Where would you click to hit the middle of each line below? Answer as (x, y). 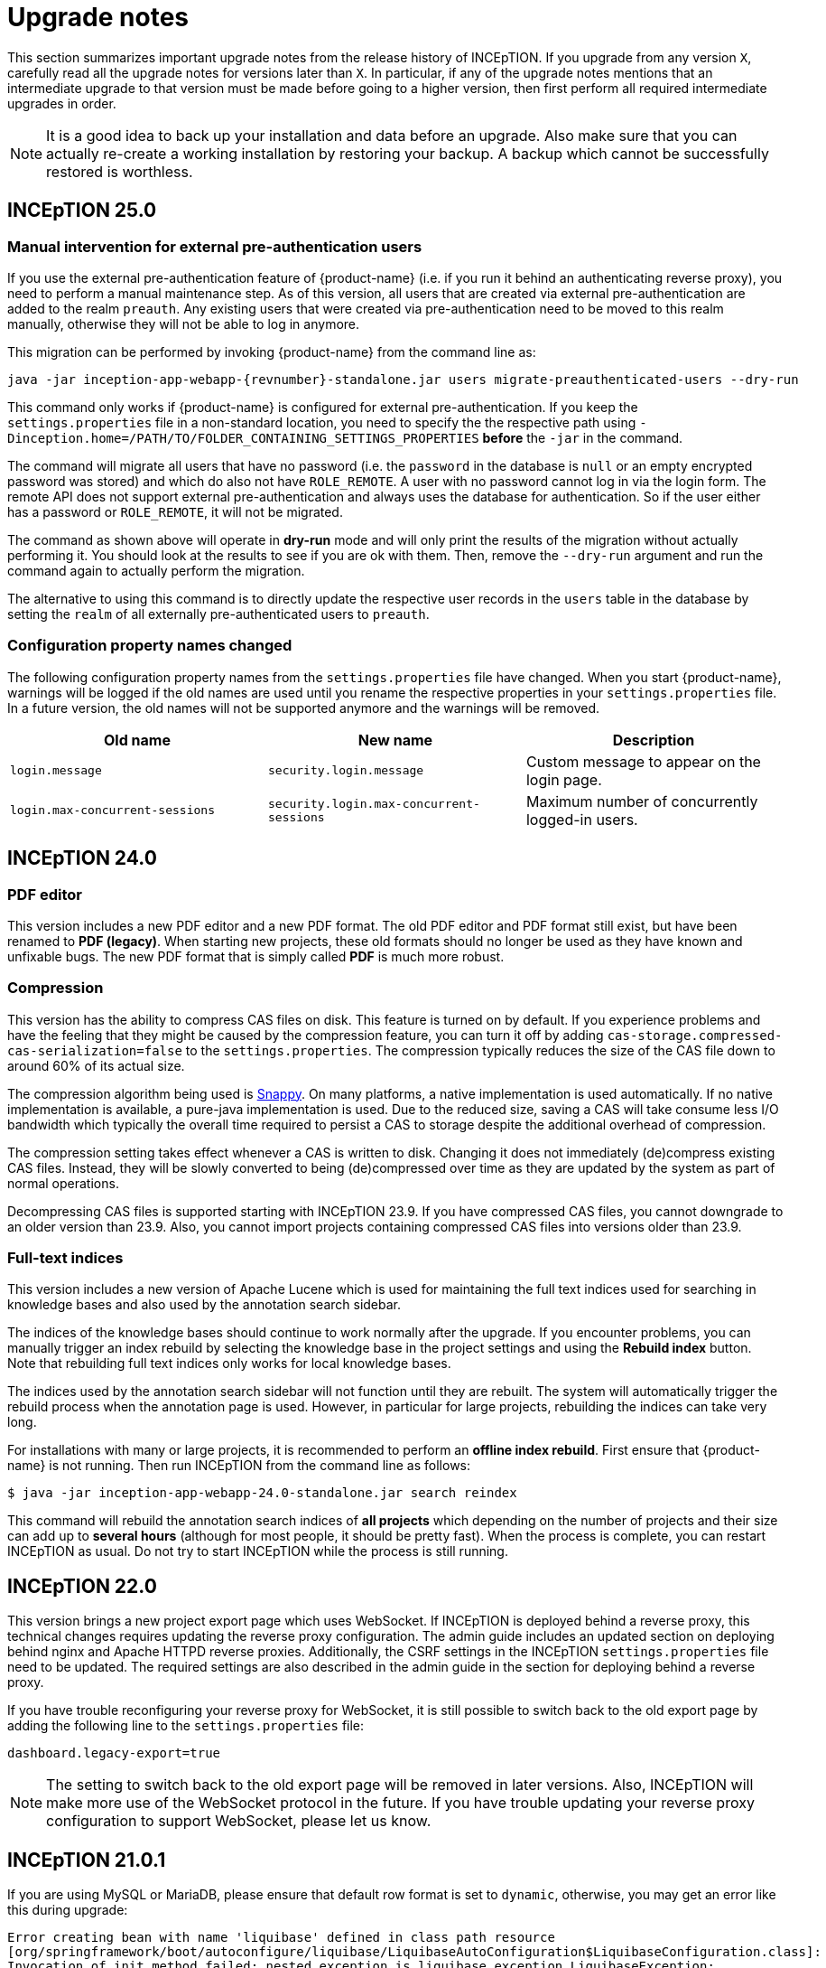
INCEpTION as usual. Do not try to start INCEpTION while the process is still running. (258, 1551)
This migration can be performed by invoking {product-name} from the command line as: (272, 351)
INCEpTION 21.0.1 (87, 1860)
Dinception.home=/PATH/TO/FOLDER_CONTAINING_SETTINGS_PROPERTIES (243, 438)
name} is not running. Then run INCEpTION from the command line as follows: (239, 1466)
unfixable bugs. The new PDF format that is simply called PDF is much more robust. (256, 956)
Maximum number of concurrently (642, 801)
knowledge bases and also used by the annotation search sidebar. (204, 1305)
